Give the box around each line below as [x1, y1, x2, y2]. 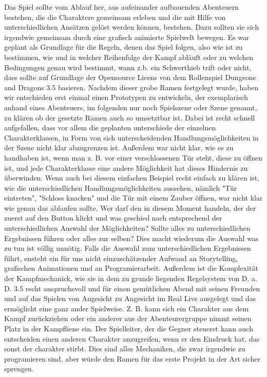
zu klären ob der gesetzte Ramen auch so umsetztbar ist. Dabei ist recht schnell [4, 112, 255, 123]
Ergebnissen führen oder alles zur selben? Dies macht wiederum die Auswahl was [4, 232, 259, 243]
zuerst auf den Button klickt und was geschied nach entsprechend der [4, 212, 222, 223]
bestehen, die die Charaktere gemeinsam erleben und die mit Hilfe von [4, 11, 226, 22]
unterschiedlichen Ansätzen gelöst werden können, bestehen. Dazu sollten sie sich [4, 22, 259, 32]
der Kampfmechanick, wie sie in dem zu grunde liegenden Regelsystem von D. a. [4, 273, 257, 284]
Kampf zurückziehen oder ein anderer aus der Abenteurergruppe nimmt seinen [4, 313, 252, 324]
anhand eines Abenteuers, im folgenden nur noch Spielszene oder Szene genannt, [4, 102, 257, 112]
